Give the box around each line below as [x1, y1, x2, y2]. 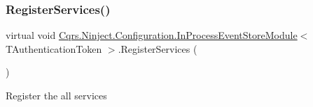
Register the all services [6, 88, 107, 102]
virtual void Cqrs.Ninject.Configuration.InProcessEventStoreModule [6, 28, 298, 42]
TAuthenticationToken [6, 41, 102, 56]
